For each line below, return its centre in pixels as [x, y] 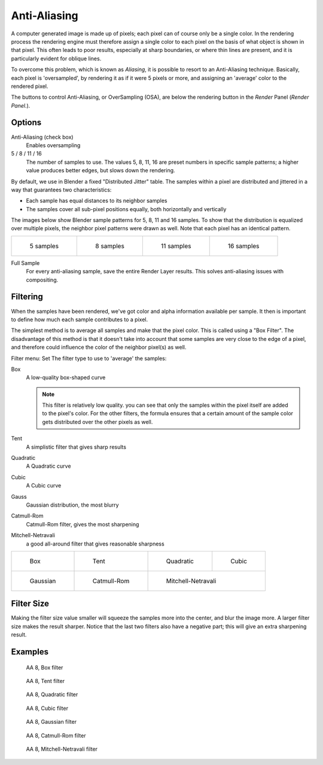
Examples [30, 652]
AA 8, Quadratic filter [52, 694]
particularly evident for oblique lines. [56, 58]
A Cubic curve [44, 486]
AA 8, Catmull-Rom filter [56, 735]
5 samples [44, 246]
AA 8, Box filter [45, 668]
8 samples [110, 246]
